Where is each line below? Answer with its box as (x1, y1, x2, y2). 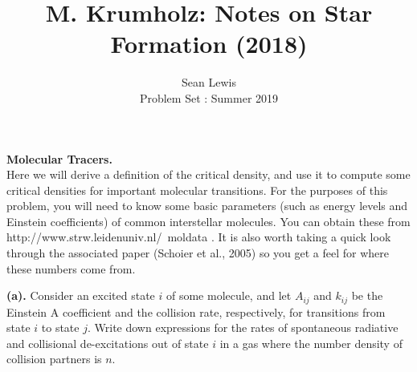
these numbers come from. (6, 260, 136, 277)
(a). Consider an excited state (6, 287, 155, 304)
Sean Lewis (182, 74, 236, 91)
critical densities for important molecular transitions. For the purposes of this (6, 181, 388, 198)
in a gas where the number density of (219, 334, 403, 351)
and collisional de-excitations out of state (6, 334, 209, 351)
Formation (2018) (110, 27, 308, 60)
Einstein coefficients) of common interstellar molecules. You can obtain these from (6, 212, 411, 229)
